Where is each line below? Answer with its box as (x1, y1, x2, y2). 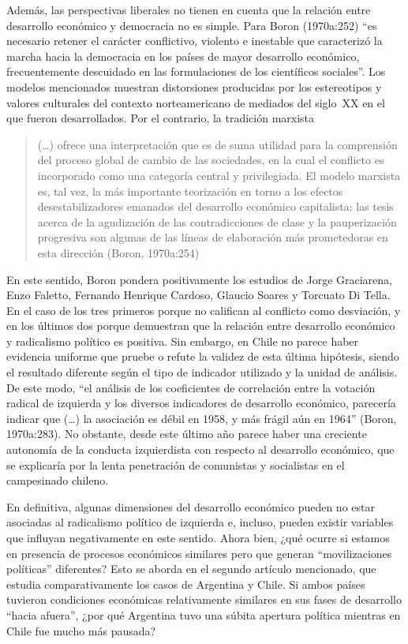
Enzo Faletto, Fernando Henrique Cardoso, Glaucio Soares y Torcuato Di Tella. (6, 286, 391, 303)
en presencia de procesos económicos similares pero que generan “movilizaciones (6, 545, 392, 561)
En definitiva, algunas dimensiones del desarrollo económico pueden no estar (6, 498, 375, 515)
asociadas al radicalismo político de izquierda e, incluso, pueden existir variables (6, 514, 394, 530)
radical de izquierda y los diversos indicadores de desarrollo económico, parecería (6, 395, 396, 411)
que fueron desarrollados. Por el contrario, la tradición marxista (6, 110, 315, 126)
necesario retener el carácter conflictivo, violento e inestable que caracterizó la (6, 32, 383, 49)
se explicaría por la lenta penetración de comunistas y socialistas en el (6, 456, 345, 473)
